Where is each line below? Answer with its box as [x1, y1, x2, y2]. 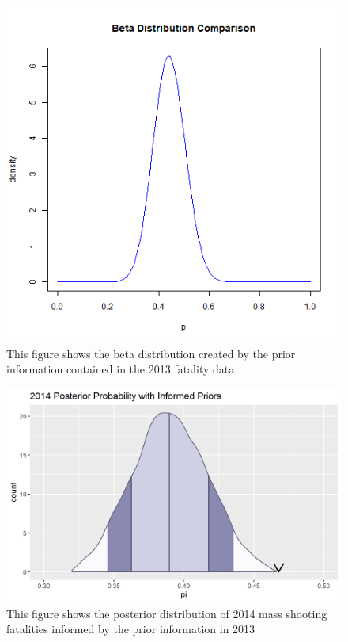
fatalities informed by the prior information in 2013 [6, 621, 255, 637]
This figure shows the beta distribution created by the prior [6, 345, 296, 361]
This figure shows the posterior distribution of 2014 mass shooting [6, 605, 327, 621]
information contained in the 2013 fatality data [6, 361, 235, 377]
